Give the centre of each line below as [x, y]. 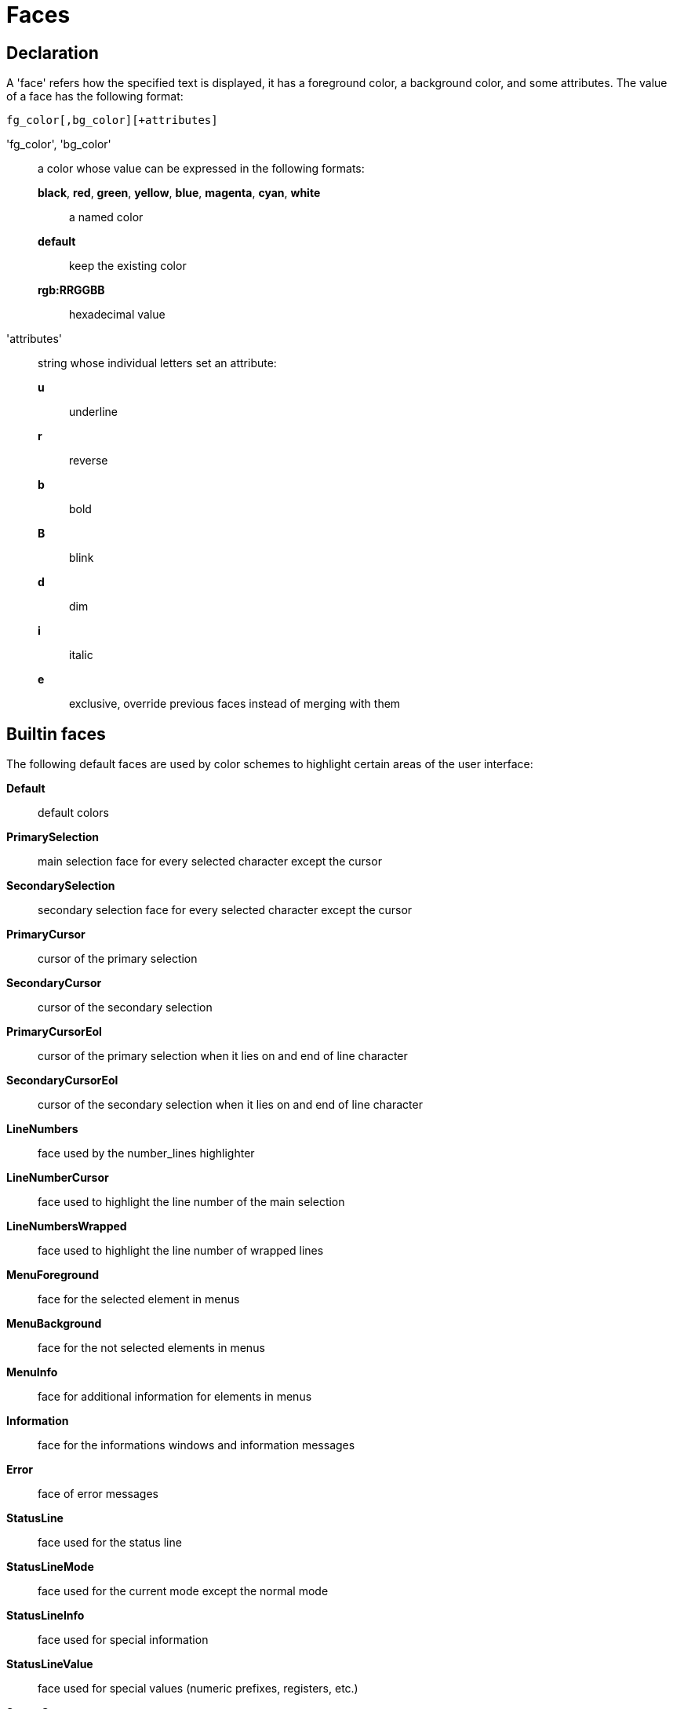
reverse [89, 461]
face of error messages [98, 1494]
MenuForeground [53, 1275]
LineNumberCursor [58, 1178]
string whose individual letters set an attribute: [157, 363]
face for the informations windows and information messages [196, 1445]
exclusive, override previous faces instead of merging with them [235, 704]
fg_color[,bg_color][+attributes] [112, 120]
